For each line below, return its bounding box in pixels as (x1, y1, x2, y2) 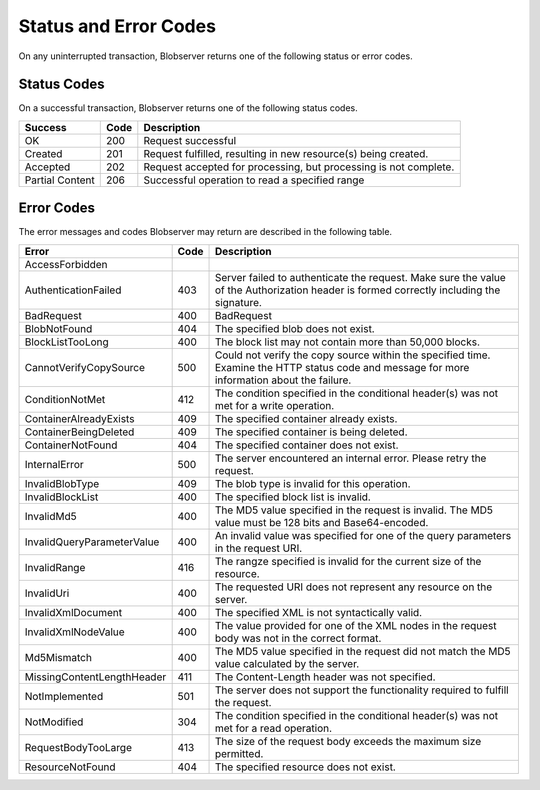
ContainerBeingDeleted (24, 425, 135, 439)
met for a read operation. (214, 721, 333, 735)
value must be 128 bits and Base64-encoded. (214, 515, 429, 529)
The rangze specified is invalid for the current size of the (214, 554, 482, 568)
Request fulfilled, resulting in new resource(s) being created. (143, 146, 429, 160)
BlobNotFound (24, 321, 93, 335)
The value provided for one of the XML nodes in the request (214, 618, 497, 632)
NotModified (24, 715, 84, 729)
